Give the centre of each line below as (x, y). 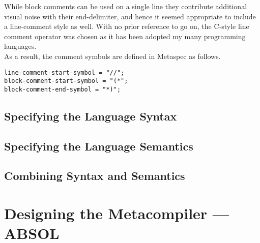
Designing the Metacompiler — (117, 213)
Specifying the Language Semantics (99, 146)
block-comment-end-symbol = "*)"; (63, 89)
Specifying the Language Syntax (91, 116)
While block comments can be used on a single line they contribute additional (126, 6)
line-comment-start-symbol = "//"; (64, 72)
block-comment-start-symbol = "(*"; (66, 81)
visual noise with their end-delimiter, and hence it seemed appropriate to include (130, 16)
